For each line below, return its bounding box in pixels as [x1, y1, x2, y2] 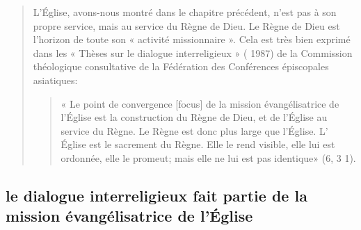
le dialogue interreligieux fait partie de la [6, 184, 307, 206]
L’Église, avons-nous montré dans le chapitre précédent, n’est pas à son [33, 5, 337, 19]
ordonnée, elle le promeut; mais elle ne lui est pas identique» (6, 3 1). [61, 150, 356, 165]
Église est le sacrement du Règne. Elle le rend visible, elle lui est [61, 137, 335, 151]
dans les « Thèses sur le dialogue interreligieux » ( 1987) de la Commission [33, 45, 353, 60]
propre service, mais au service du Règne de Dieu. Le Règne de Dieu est [33, 18, 340, 33]
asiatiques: [33, 72, 78, 87]
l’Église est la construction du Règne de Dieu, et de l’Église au [61, 110, 328, 124]
